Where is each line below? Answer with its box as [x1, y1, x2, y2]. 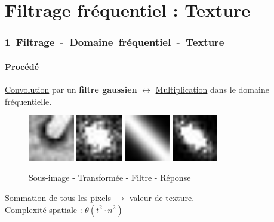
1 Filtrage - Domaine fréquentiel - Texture [5, 35, 224, 50]
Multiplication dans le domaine [155, 83, 269, 96]
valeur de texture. [130, 191, 195, 203]
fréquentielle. [5, 95, 52, 107]
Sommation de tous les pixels [5, 191, 111, 203]
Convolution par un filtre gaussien [5, 83, 137, 96]
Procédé [5, 60, 39, 72]
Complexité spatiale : [5, 203, 82, 215]
